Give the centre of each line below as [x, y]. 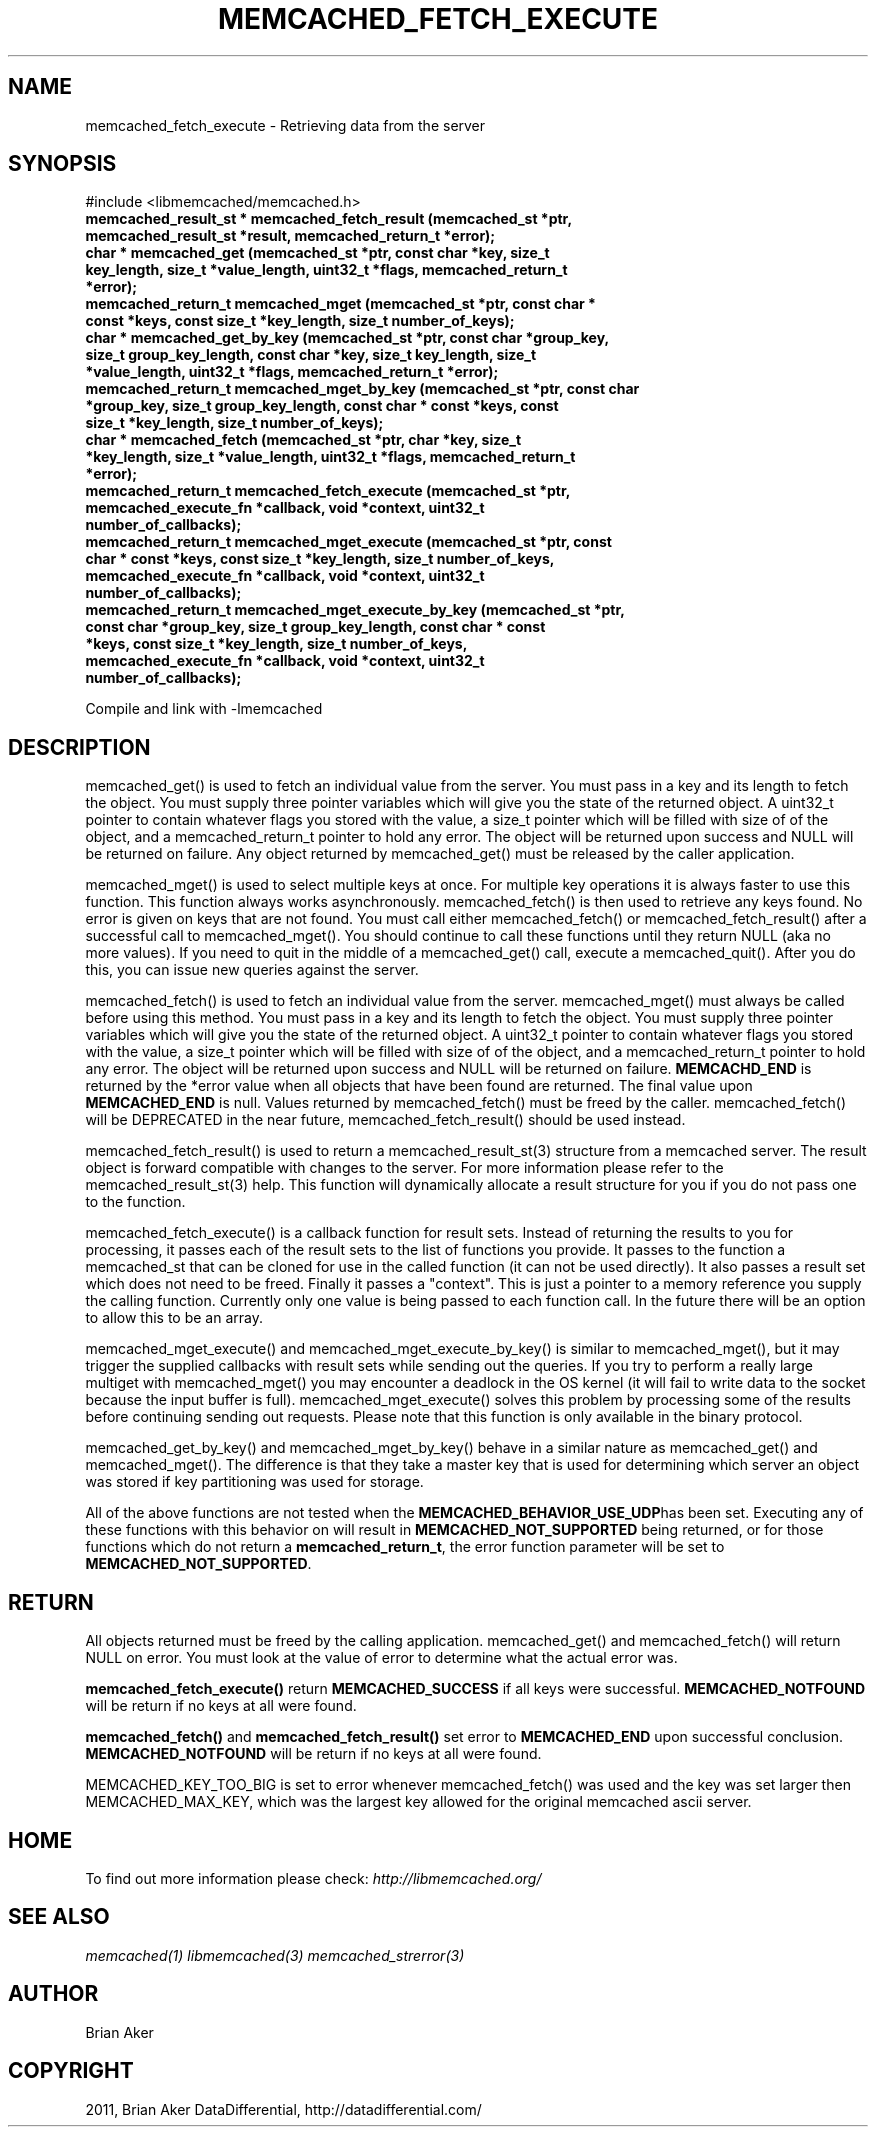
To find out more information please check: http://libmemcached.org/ [313, 1878]
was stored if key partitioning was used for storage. [254, 1482]
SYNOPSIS [62, 164]
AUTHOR [53, 1994]
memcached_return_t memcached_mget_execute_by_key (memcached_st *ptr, [355, 610]
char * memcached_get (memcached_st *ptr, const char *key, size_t [317, 253]
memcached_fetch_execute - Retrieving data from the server [285, 125]
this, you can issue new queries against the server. [252, 970]
